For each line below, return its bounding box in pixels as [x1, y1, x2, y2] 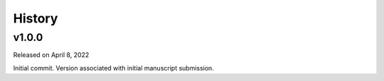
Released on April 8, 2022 [13, 51, 90, 59]
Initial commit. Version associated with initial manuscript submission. [13, 63, 215, 72]
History [13, 11, 58, 26]
